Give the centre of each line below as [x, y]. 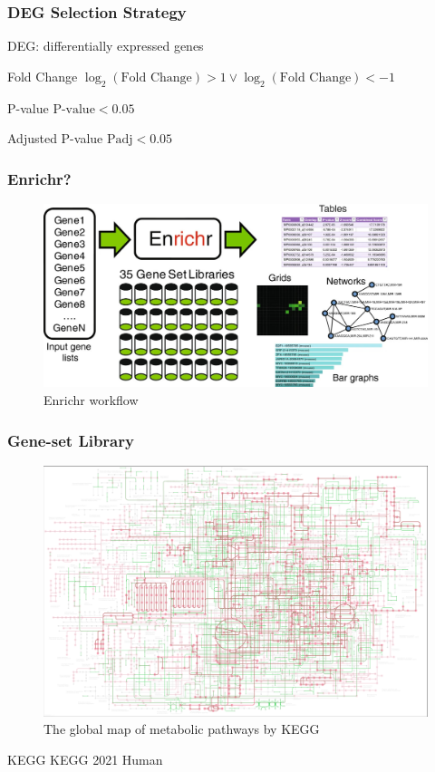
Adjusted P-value [55, 138]
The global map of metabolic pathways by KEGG [182, 729]
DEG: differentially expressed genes [106, 46]
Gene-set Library [71, 440]
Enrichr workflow [91, 400]
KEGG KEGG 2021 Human [85, 760]
